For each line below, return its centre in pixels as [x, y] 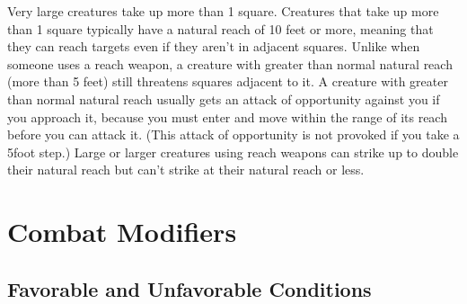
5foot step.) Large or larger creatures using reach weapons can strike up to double [233, 152]
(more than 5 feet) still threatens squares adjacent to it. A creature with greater [228, 81]
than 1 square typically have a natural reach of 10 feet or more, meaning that [220, 28]
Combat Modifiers [122, 232]
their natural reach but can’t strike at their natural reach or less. [186, 170]
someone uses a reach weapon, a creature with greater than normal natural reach [230, 63]
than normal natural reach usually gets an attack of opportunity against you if [224, 98]
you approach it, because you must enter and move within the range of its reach [227, 116]
